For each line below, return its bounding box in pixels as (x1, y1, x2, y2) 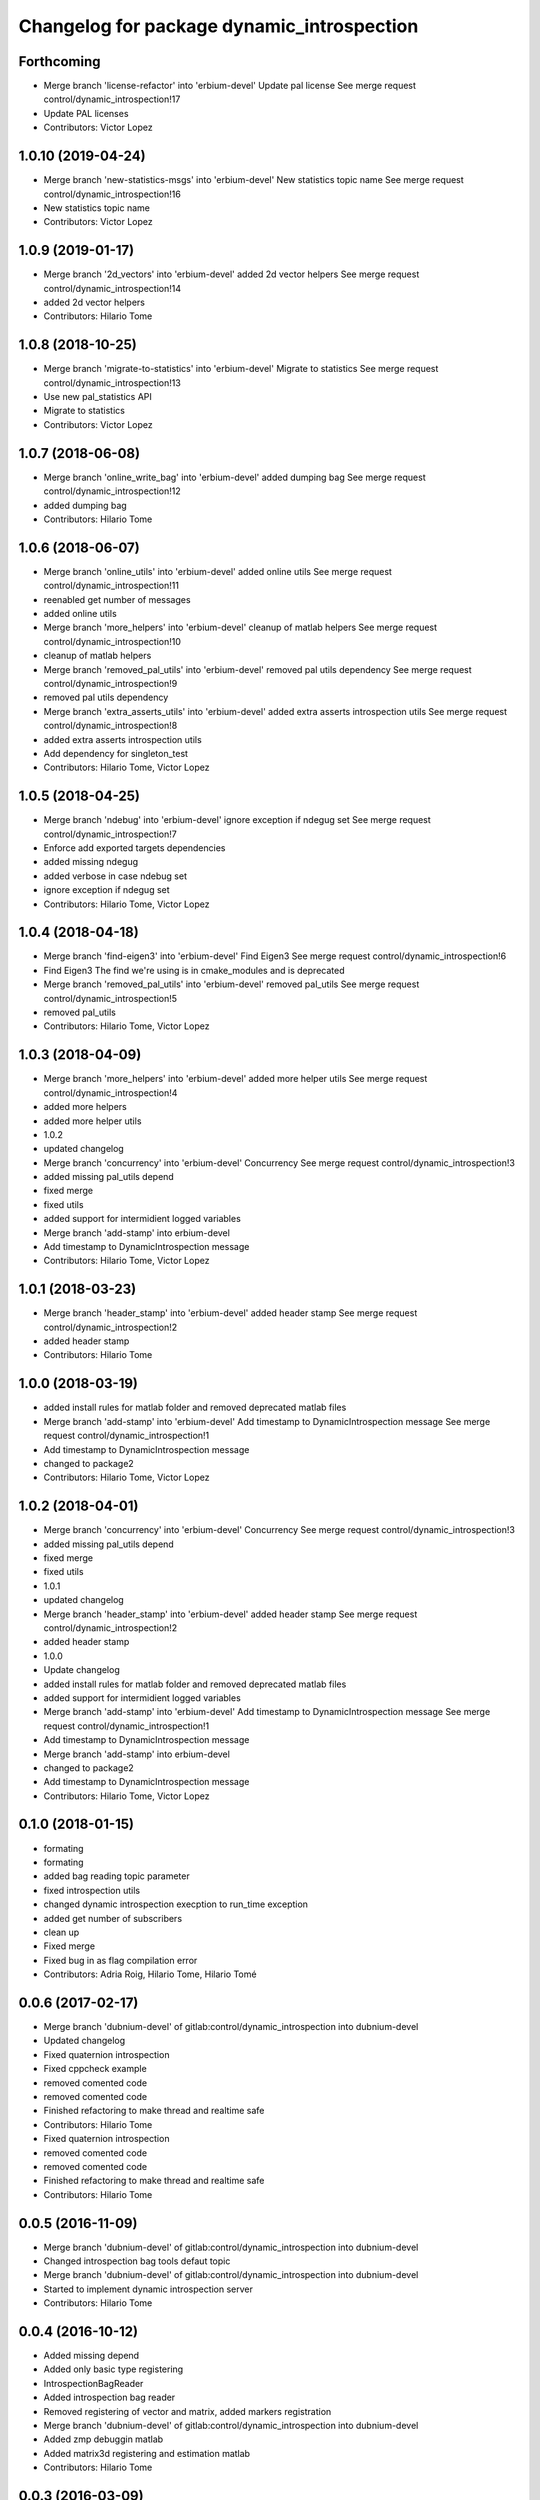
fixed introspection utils (43, 1884, 140, 1896)
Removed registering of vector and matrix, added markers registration (43, 2405, 332, 2417)
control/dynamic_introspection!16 (43, 188, 182, 200)
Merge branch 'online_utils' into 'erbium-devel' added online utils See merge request (43, 565, 392, 577)
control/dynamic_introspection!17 (43, 93, 181, 105)
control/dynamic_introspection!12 (43, 485, 181, 497)
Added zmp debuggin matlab (43, 2433, 164, 2445)
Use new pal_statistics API (43, 391, 152, 403)
